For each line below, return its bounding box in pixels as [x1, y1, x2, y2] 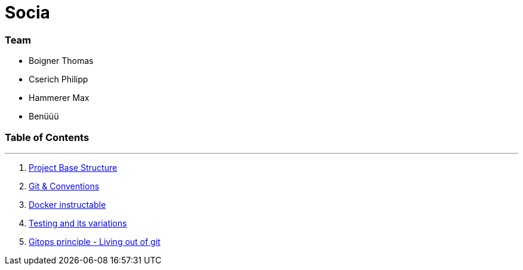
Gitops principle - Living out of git [29, 236, 161, 247]
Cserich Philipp [29, 74, 88, 85]
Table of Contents [5, 131, 90, 143]
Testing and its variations [29, 217, 127, 228]
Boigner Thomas [29, 56, 94, 66]
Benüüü [29, 111, 59, 122]
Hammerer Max [29, 93, 90, 103]
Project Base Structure [29, 162, 118, 173]
